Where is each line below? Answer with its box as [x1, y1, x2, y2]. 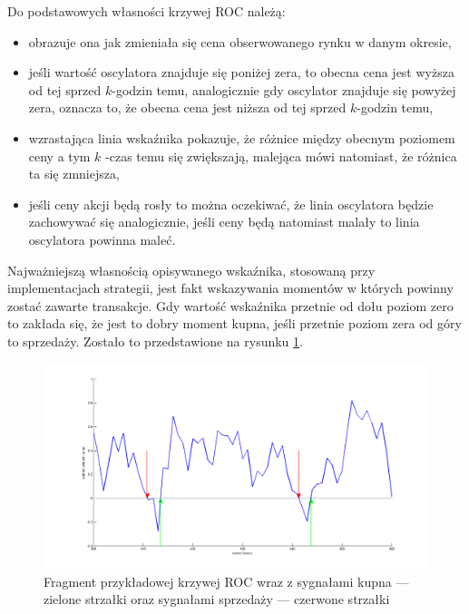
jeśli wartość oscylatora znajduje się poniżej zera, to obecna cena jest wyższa [28, 63, 454, 82]
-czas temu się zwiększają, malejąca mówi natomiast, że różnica [105, 146, 457, 165]
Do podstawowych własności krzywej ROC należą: [7, 2, 286, 20]
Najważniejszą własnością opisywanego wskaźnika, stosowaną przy [7, 260, 376, 279]
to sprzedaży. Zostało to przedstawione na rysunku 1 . [7, 331, 303, 350]
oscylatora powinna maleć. [28, 229, 176, 249]
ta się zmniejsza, [28, 164, 120, 183]
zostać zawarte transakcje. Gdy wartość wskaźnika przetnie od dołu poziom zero [7, 296, 454, 315]
